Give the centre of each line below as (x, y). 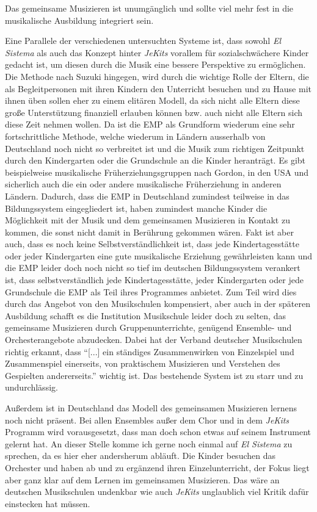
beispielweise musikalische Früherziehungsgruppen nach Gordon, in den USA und (157, 172)
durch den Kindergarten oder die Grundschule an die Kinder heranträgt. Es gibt (155, 160)
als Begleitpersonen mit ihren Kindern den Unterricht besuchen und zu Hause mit (158, 88)
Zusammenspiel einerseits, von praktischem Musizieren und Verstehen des (143, 363)
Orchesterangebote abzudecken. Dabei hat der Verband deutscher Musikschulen (154, 340)
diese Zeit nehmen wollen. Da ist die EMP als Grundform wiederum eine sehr (150, 124)
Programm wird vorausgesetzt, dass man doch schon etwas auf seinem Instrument (158, 432)
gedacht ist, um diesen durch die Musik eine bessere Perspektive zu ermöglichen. (155, 64)
